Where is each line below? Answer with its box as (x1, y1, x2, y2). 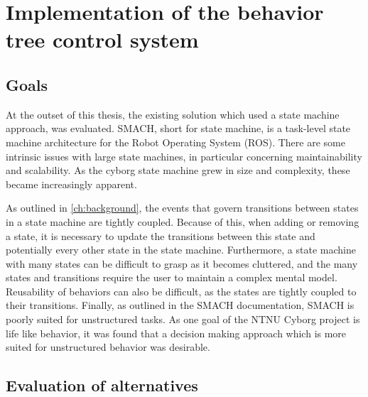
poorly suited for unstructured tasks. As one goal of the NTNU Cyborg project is (6, 312, 360, 327)
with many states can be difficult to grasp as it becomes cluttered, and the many (6, 256, 358, 271)
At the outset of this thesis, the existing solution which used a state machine (6, 107, 340, 121)
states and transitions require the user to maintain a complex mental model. (6, 270, 337, 285)
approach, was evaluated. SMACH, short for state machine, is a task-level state (6, 121, 351, 136)
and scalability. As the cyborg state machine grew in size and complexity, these (6, 163, 350, 178)
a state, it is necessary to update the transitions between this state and (6, 228, 315, 243)
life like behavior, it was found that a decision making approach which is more (6, 325, 347, 340)
